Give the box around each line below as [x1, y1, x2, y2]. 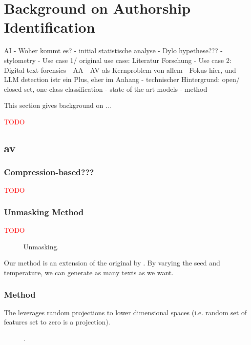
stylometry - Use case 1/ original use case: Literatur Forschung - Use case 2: [4, 55, 231, 65]
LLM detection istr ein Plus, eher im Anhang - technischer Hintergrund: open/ [4, 74, 240, 84]
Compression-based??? [4, 166, 94, 178]
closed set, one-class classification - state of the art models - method [4, 83, 208, 94]
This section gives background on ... [4, 100, 111, 110]
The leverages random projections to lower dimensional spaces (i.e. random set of [4, 307, 247, 317]
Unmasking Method [4, 205, 84, 218]
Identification [4, 17, 95, 37]
